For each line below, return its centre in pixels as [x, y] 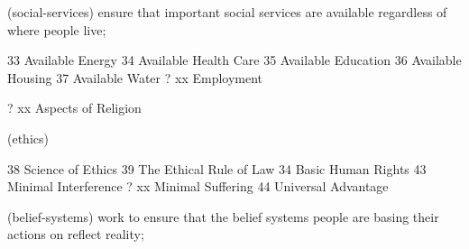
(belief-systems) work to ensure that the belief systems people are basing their [223, 216]
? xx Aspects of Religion [74, 108]
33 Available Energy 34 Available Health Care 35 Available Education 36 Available [234, 60]
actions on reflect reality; [76, 234]
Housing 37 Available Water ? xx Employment [135, 77]
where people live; [57, 29]
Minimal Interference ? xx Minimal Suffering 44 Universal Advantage [198, 186]
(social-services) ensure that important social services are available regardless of [227, 12]
